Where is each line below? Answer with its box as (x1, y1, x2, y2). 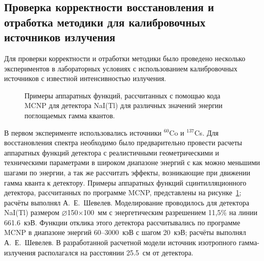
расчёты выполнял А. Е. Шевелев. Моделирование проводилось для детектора (4, 197, 249, 207)
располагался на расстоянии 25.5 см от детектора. (38, 247, 194, 257)
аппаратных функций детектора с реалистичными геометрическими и (4, 147, 219, 158)
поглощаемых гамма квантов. (24, 110, 115, 120)
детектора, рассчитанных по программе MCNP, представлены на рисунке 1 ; (4, 187, 242, 198)
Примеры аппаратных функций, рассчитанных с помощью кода (24, 90, 221, 100)
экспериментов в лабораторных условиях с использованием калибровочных (4, 63, 237, 73)
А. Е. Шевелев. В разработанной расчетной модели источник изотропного (4, 237, 236, 248)
